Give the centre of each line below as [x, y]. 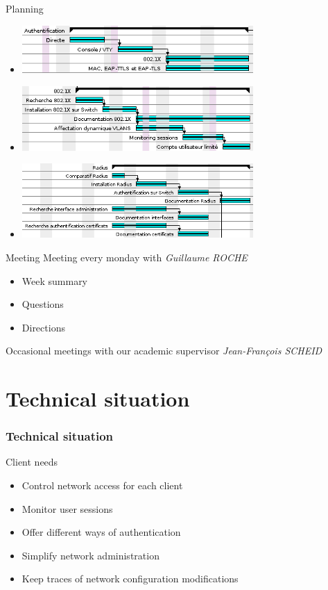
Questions [43, 304]
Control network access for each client [102, 485]
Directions [43, 327]
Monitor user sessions [67, 508]
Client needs [32, 462]
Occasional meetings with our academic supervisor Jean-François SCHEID [164, 351]
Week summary [55, 280]
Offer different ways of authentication [101, 532]
